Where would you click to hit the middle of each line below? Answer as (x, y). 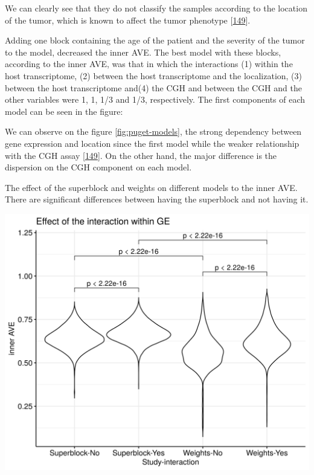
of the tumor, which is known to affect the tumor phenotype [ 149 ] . (128, 20)
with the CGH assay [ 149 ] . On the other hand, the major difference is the (141, 155)
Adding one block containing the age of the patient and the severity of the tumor (155, 40)
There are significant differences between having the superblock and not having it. (157, 199)
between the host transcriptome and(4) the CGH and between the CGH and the (153, 87)
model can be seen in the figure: (64, 111)
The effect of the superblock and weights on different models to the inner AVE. (151, 187)
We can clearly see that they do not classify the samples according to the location (156, 8)
